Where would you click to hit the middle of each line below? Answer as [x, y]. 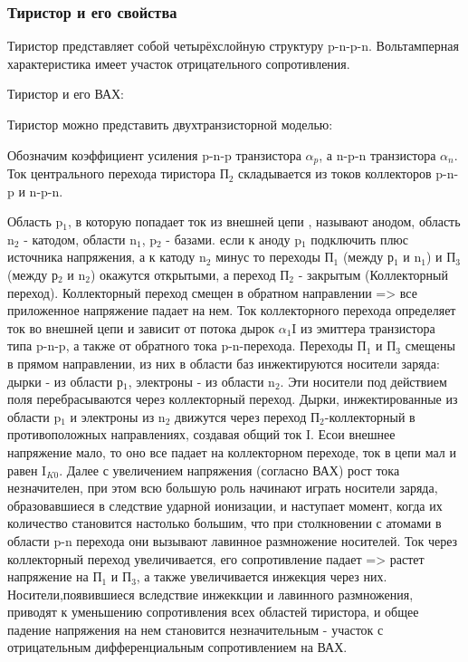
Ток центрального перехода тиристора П [118, 173]
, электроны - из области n [201, 381]
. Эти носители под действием [363, 381]
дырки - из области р [65, 381]
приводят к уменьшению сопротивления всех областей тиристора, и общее [213, 612]
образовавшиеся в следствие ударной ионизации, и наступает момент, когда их [225, 505]
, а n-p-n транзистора [377, 154]
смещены [430, 345]
